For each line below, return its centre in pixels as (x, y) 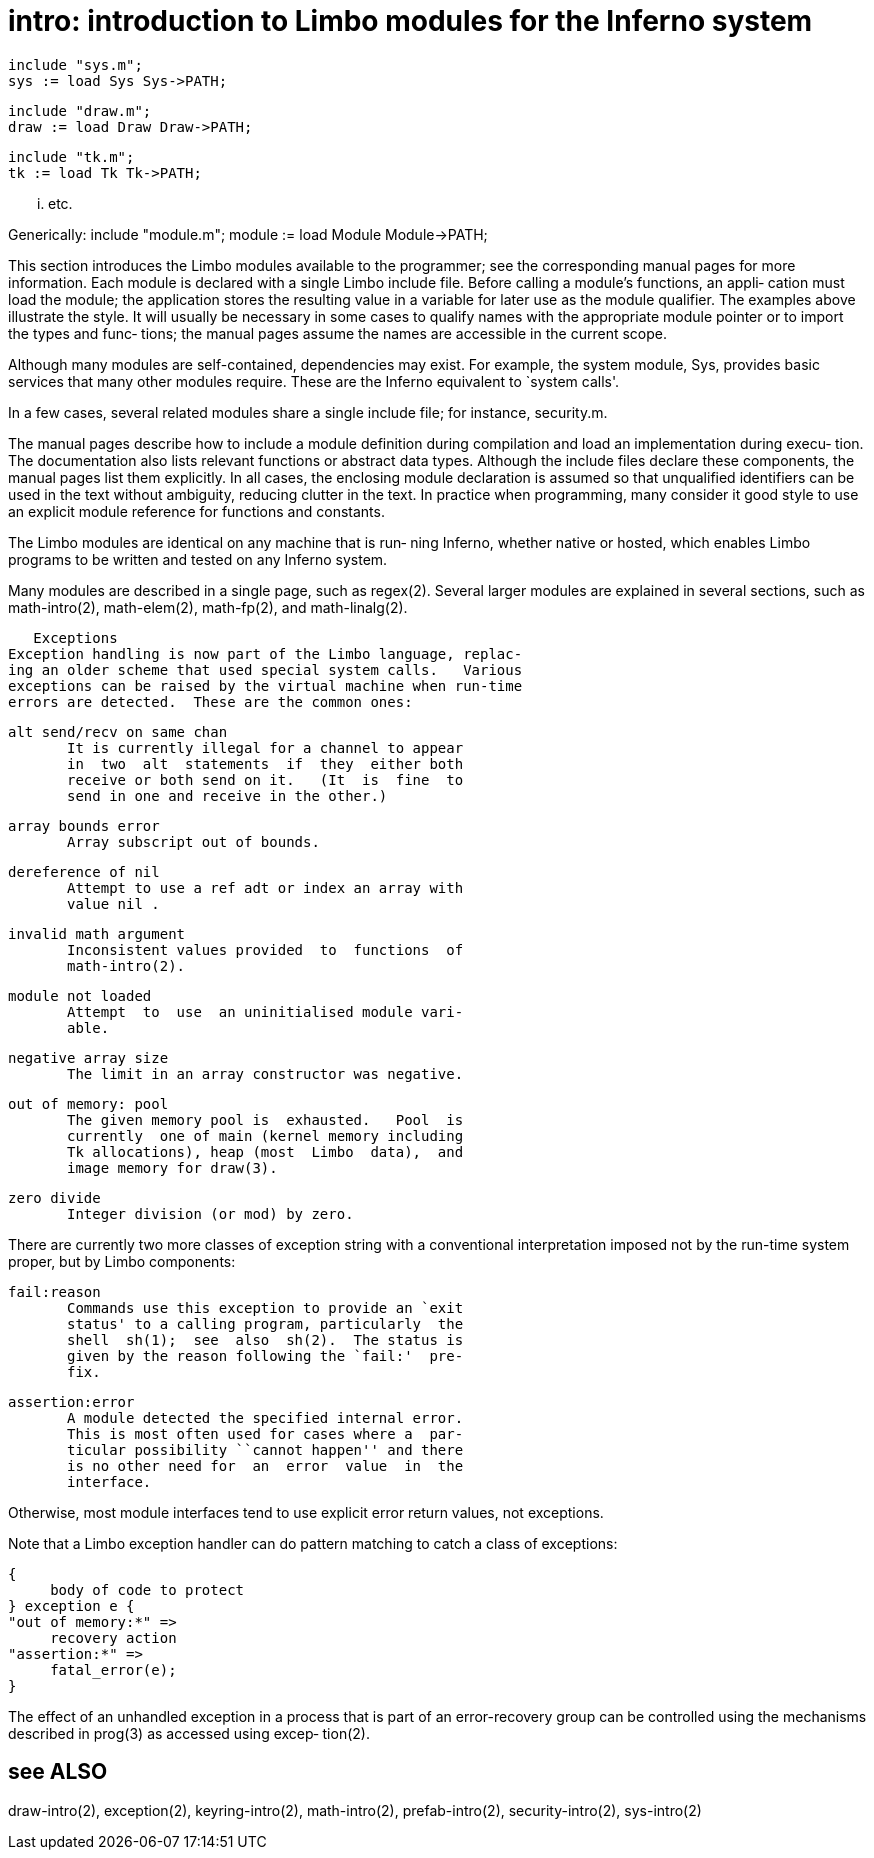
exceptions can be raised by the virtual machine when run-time (265, 685)
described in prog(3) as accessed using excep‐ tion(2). (189, 1733)
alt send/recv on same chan (118, 731)
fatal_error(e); (113, 1669)
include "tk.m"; (71, 156)
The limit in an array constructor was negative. (265, 1073)
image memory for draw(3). (172, 1167)
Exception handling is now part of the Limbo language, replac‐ (265, 653)
